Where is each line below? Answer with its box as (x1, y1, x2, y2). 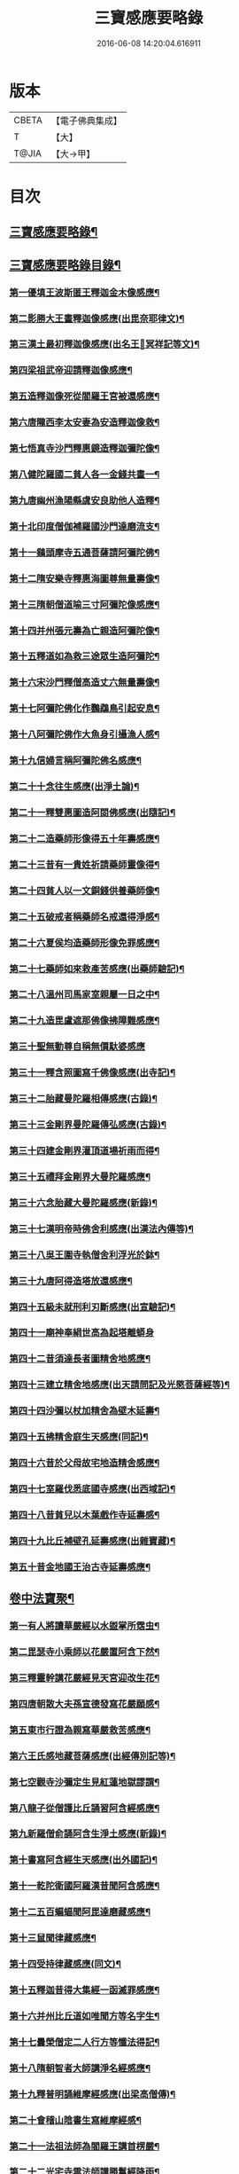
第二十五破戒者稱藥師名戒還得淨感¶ (9, 910, 160, 922)
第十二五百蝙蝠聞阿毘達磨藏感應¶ (9, 1906, 151, 1919)
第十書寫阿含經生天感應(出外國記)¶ (9, 1854, 158, 1866)
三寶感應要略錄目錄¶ (9, 257, 121, 272)
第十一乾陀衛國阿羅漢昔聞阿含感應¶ (9, 1880, 160, 1892)
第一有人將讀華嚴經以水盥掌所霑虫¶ (9, 1620, 160, 1632)
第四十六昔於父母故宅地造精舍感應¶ (9, 1456, 160, 1469)
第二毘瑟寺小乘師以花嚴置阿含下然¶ (9, 1645, 160, 1658)
